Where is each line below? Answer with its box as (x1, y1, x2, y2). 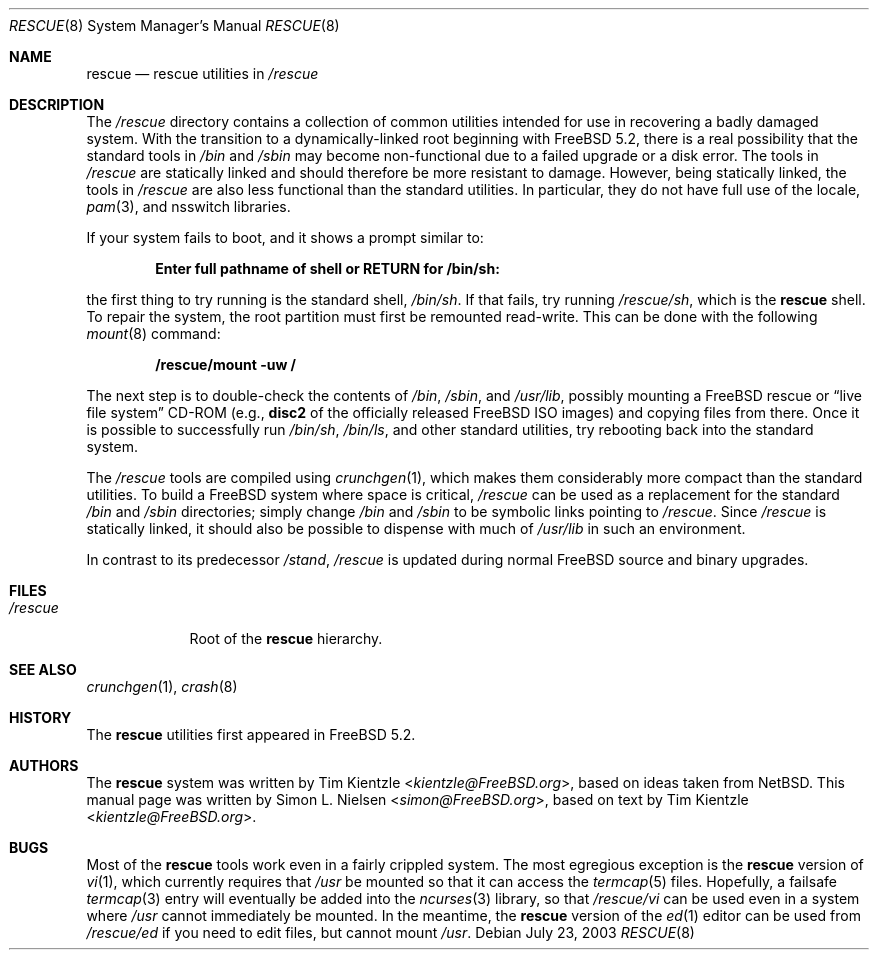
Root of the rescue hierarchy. (189, 630, 383, 647)
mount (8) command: (86, 325, 221, 342)
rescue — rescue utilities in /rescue (86, 65, 319, 82)
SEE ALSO (9, 661, 77, 678)
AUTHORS (9, 757, 79, 774)
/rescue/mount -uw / (155, 356, 297, 373)
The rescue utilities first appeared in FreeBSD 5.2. (86, 726, 416, 743)
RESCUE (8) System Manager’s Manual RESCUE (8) (9, 17, 340, 34)
